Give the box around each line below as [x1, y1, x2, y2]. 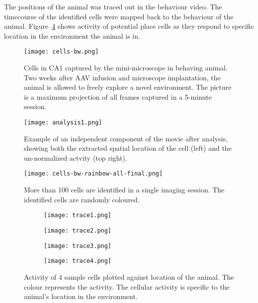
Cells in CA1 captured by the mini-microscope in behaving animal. [24, 62, 228, 73]
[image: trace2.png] [44, 227, 112, 234]
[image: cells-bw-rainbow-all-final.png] [24, 170, 163, 178]
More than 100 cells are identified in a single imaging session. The [24, 184, 225, 195]
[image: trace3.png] [44, 242, 112, 249]
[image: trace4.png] [44, 257, 112, 265]
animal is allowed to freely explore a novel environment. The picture [24, 82, 232, 92]
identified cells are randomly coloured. [24, 194, 140, 204]
